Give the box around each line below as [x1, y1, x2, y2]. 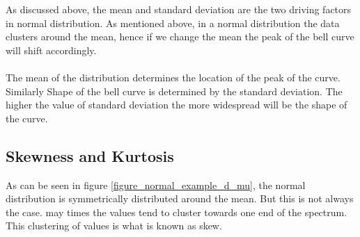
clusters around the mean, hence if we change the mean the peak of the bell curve [6, 29, 354, 44]
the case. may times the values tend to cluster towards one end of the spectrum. [6, 204, 347, 219]
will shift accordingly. [6, 42, 97, 57]
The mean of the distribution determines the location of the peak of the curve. [6, 70, 341, 84]
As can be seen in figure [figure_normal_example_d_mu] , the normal [6, 177, 306, 192]
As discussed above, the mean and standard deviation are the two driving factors [6, 2, 352, 16]
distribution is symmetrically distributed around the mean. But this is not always [6, 191, 354, 206]
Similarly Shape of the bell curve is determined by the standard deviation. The [6, 83, 343, 98]
